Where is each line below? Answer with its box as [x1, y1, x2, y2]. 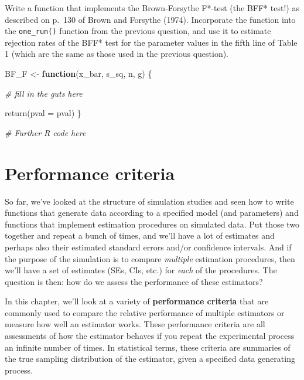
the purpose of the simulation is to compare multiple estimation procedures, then [5, 252, 295, 264]
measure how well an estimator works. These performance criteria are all [5, 318, 265, 330]
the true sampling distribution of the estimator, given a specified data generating [5, 352, 295, 365]
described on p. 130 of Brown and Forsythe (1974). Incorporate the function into [5, 13, 296, 25]
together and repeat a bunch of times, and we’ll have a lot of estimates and [5, 229, 275, 242]
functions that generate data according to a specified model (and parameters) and [5, 206, 299, 219]
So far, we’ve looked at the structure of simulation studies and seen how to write [5, 195, 294, 207]
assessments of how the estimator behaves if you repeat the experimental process [5, 330, 295, 342]
